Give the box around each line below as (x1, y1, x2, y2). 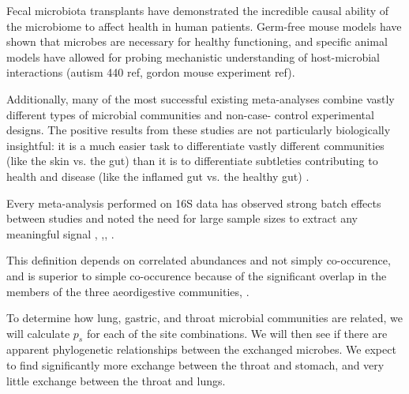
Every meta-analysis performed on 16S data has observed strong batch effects (6, 194, 381, 211)
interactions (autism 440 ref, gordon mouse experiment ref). (6, 64, 295, 81)
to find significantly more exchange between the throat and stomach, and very (6, 357, 385, 373)
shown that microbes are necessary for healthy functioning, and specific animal (6, 33, 388, 50)
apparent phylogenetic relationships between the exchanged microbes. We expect (6, 341, 396, 358)
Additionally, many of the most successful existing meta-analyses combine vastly (6, 90, 395, 107)
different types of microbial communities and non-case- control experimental (6, 106, 374, 122)
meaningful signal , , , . (6, 225, 114, 242)
